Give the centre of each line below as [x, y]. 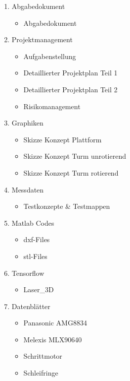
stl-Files [35, 256]
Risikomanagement [52, 106]
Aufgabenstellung [50, 56]
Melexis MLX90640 [53, 339]
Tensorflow [28, 273]
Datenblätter [31, 306]
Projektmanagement [42, 39]
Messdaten [28, 189]
